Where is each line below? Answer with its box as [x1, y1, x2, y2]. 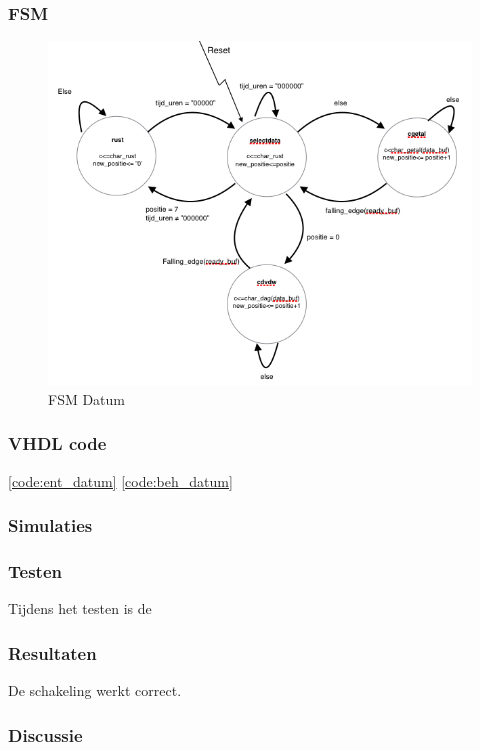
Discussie [8, 722, 83, 747]
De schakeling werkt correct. [8, 680, 182, 701]
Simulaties [8, 513, 93, 538]
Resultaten [8, 640, 97, 665]
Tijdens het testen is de [8, 598, 152, 619]
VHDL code [8, 431, 107, 456]
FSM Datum [48, 388, 126, 409]
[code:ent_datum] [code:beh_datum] [8, 470, 233, 491]
